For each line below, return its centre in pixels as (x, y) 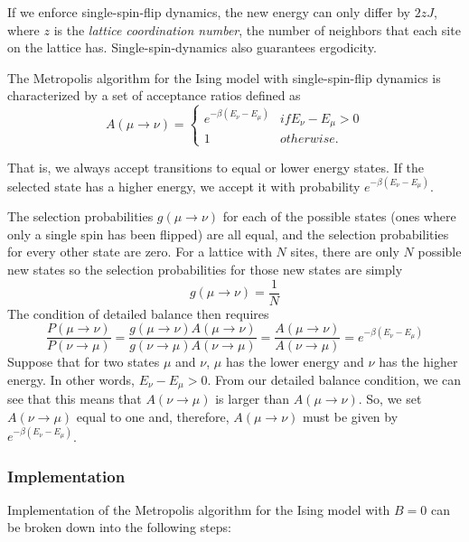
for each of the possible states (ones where (339, 216)
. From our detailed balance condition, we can (334, 379)
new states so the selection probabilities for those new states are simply (205, 269)
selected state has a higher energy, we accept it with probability (184, 186)
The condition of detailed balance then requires (138, 313)
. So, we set (390, 399)
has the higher (418, 362)
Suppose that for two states (84, 362)
